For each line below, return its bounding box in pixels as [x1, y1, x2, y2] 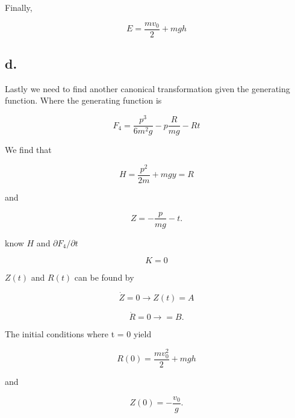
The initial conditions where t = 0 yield [5, 328, 152, 340]
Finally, [5, 1, 33, 13]
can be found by [74, 271, 134, 284]
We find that [5, 143, 52, 156]
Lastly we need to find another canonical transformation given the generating [5, 82, 290, 95]
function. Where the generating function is [5, 94, 162, 107]
